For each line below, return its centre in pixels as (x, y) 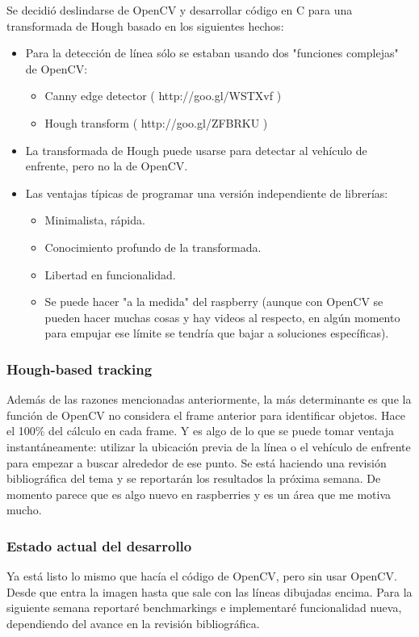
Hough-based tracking (80, 369)
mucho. (24, 510)
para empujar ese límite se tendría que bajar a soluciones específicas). (217, 333)
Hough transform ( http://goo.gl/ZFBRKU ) (156, 122)
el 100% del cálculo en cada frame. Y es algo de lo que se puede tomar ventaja (201, 431)
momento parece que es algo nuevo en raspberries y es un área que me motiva (199, 494)
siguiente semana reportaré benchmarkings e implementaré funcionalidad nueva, (204, 608)
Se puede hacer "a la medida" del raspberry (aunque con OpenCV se (214, 302)
